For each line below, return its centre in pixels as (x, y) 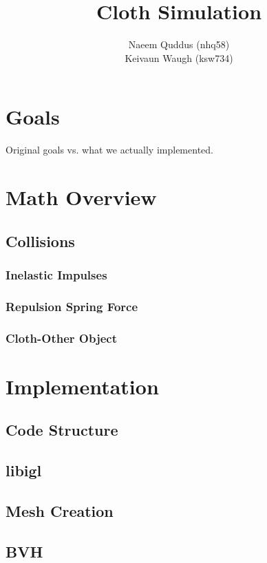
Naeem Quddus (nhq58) (179, 44)
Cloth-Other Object (61, 338)
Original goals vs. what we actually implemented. (109, 150)
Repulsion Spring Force (72, 306)
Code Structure (62, 430)
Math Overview (81, 197)
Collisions (40, 241)
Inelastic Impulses (56, 274)
